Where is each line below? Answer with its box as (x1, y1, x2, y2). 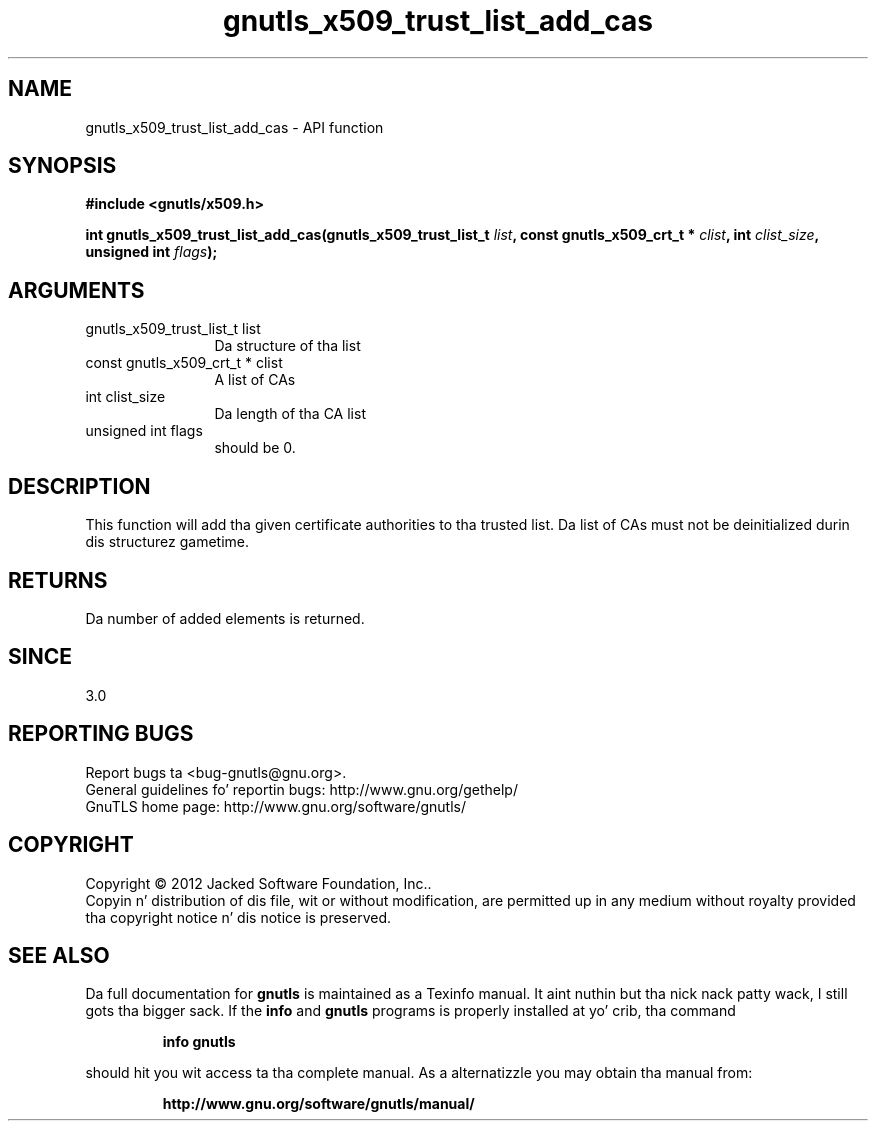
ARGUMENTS (8, 277, 145, 303)
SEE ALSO (8, 942, 110, 968)
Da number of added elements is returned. (85, 609, 365, 627)
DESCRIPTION (8, 473, 151, 499)
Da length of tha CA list (214, 405, 366, 423)
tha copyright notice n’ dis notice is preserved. (85, 908, 392, 926)
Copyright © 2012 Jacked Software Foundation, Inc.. (85, 874, 432, 892)
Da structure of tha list (214, 337, 361, 355)
